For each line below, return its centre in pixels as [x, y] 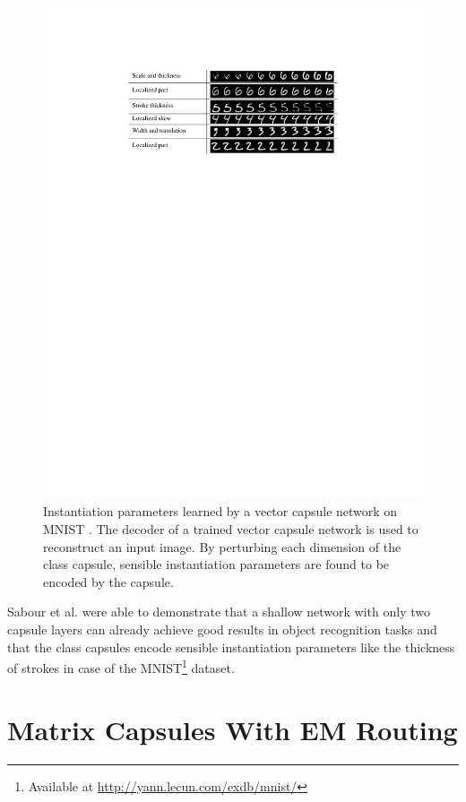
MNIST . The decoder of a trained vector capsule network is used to [231, 529]
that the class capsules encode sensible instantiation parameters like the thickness [231, 647]
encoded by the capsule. [108, 581]
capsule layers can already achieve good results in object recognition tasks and [222, 630]
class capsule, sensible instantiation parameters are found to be [216, 564]
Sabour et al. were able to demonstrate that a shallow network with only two [219, 612]
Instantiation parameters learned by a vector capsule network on [220, 511]
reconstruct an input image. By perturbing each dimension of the [222, 546]
